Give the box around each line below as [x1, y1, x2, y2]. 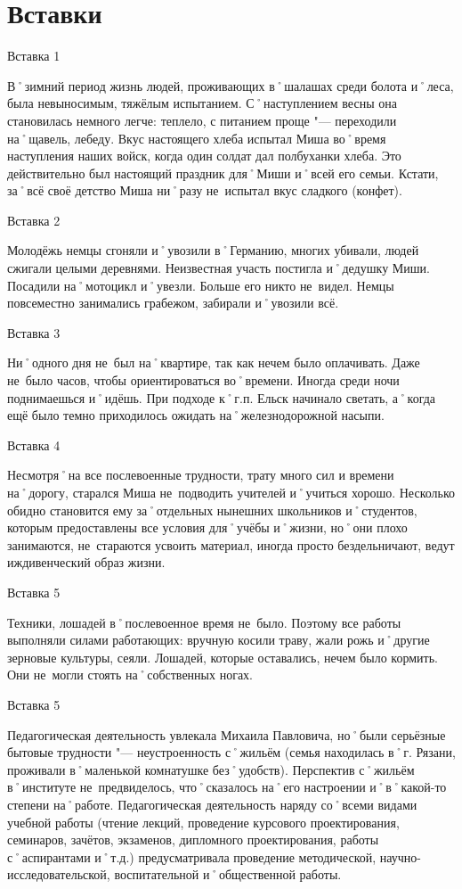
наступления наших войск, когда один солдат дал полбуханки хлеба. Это [7, 146, 401, 165]
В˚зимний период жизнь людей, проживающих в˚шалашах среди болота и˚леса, [7, 76, 454, 95]
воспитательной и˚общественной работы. [114, 865, 342, 884]
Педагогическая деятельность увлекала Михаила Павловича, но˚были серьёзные [7, 725, 446, 744]
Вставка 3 [7, 323, 61, 342]
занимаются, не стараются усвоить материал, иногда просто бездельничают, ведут [7, 535, 455, 554]
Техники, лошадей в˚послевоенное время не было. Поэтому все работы [7, 613, 401, 631]
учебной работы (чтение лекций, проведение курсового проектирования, [7, 812, 400, 831]
